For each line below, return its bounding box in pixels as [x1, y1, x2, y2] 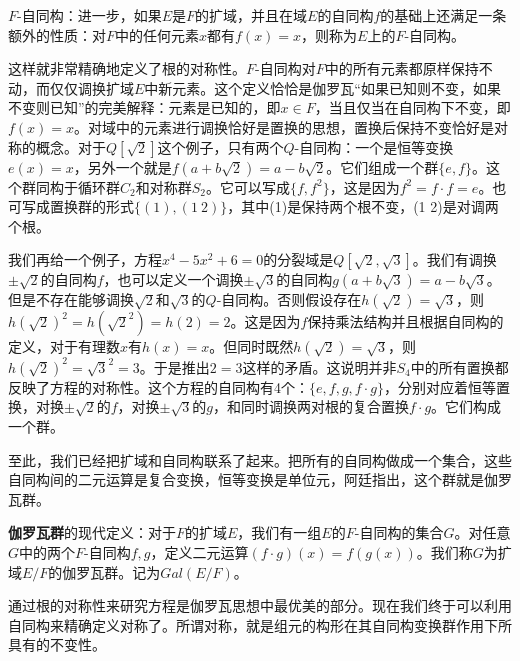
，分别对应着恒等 [383, 376, 496, 397]
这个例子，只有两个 [157, 136, 284, 157]
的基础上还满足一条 [380, 5, 507, 25]
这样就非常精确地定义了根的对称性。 [8, 58, 246, 79]
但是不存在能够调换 [8, 289, 134, 310]
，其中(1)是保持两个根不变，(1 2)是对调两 [227, 196, 499, 217]
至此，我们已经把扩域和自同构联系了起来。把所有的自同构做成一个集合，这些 [8, 449, 512, 470]
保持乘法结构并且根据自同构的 [307, 311, 504, 332]
